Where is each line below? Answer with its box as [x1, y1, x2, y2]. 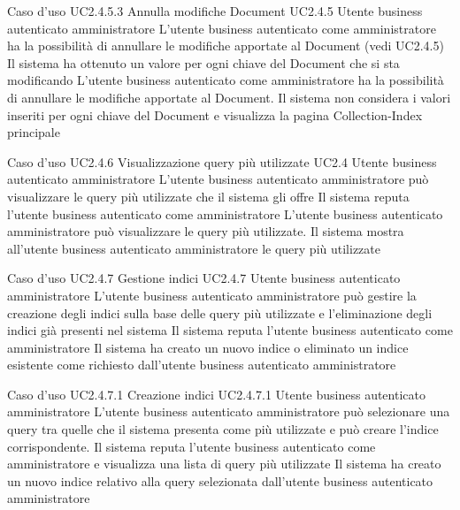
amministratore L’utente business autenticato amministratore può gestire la [7, 285, 417, 304]
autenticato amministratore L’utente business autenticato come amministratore [7, 19, 436, 37]
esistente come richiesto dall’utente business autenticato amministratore [7, 355, 396, 374]
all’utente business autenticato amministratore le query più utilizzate [7, 239, 380, 257]
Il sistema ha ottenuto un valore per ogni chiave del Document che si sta [7, 53, 400, 72]
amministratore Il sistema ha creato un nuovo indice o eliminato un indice [7, 338, 409, 356]
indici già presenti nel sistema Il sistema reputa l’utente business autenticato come [7, 321, 453, 339]
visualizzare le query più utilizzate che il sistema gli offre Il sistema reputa [7, 186, 410, 205]
